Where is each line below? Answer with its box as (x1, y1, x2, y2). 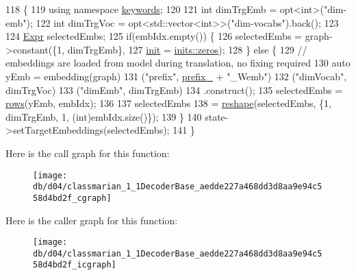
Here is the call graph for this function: (5, 145, 170, 160)
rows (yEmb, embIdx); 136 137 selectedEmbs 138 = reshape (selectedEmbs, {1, (5, 96, 331, 110)
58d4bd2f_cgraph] (33, 193, 112, 203)
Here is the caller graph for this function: (5, 213, 178, 227)
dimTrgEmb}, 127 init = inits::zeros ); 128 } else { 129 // (67, 42, 307, 56)
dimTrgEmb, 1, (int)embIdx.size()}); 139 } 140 (5, 109, 202, 123)
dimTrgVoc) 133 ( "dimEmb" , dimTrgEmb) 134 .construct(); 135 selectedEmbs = (5, 82, 343, 97)
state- (205, 109, 229, 123)
